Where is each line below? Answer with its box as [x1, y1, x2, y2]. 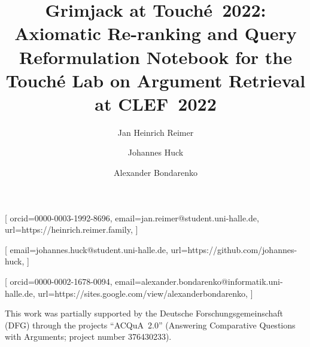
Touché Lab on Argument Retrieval [5, 68, 306, 92]
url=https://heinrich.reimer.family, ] [5, 223, 138, 236]
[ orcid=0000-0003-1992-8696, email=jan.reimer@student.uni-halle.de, [5, 211, 259, 224]
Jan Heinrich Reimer [117, 126, 194, 138]
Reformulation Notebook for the [19, 44, 292, 69]
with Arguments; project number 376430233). [5, 330, 172, 343]
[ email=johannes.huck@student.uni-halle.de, [5, 243, 168, 255]
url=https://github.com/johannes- [171, 243, 297, 255]
